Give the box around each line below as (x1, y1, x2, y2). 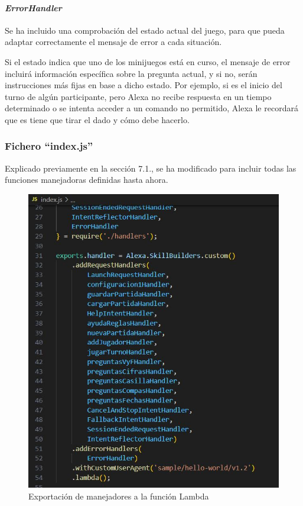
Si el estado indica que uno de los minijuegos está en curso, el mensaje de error (5, 55, 291, 67)
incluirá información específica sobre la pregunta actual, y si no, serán (5, 67, 258, 79)
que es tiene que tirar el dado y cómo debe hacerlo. (5, 113, 190, 125)
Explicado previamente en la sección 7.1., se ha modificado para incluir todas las (5, 162, 297, 174)
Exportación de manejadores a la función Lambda (28, 489, 209, 502)
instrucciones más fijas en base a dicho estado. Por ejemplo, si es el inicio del (5, 79, 282, 91)
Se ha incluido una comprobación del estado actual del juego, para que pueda (5, 24, 285, 36)
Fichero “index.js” (5, 138, 93, 153)
